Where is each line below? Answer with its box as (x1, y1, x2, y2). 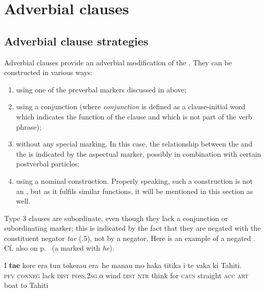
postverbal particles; (16, 158, 80, 169)
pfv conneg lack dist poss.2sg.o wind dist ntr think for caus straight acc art (4, 270, 249, 280)
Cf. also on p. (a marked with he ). (4, 242, 114, 253)
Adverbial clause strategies (4, 33, 149, 48)
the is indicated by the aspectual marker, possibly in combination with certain (16, 148, 261, 159)
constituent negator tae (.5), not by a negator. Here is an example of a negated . (4, 232, 256, 243)
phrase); (16, 121, 41, 132)
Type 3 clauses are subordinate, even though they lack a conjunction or (4, 212, 228, 223)
